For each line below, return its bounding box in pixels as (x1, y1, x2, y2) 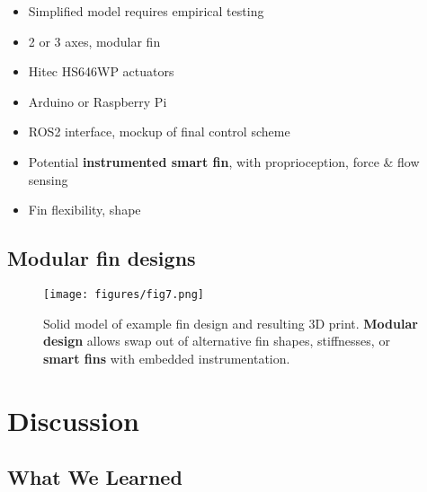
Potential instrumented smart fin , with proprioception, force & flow (28, 152, 420, 171)
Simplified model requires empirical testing (28, 2, 264, 20)
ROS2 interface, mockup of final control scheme (28, 122, 290, 141)
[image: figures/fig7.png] (43, 287, 204, 301)
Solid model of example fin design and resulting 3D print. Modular (43, 313, 418, 332)
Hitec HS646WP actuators (28, 62, 174, 81)
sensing (28, 170, 68, 189)
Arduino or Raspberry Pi (28, 92, 167, 110)
